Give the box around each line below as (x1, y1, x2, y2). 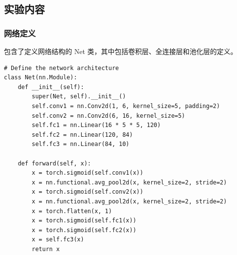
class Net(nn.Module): (4, 74, 77, 81)
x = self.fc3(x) (32, 236, 84, 243)
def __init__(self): (18, 83, 84, 91)
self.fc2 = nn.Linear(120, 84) (32, 131, 133, 138)
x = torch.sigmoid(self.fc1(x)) (32, 217, 137, 224)
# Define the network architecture (4, 64, 119, 72)
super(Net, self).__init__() (32, 93, 126, 100)
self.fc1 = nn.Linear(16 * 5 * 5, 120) (32, 122, 161, 129)
